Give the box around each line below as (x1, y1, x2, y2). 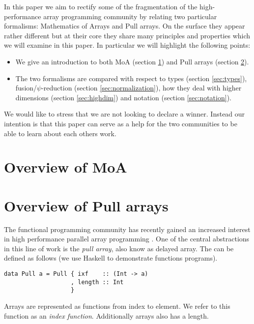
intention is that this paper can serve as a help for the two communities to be (4, 118, 237, 128)
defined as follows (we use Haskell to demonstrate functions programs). (4, 253, 218, 263)
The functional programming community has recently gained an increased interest (4, 224, 251, 234)
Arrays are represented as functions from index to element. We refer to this (4, 300, 230, 311)
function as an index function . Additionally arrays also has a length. (4, 310, 209, 321)
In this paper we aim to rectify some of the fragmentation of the (4, 1, 198, 11)
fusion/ (15, 83, 37, 93)
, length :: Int (71, 278, 124, 286)
